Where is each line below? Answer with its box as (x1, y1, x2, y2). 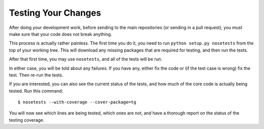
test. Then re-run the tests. (9, 72, 64, 78)
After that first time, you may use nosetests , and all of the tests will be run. (9, 56, 162, 62)
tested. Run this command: (9, 88, 63, 94)
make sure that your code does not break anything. (9, 31, 112, 37)
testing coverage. (9, 117, 44, 123)
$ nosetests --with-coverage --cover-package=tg (18, 100, 136, 105)
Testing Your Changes (9, 7, 101, 18)
